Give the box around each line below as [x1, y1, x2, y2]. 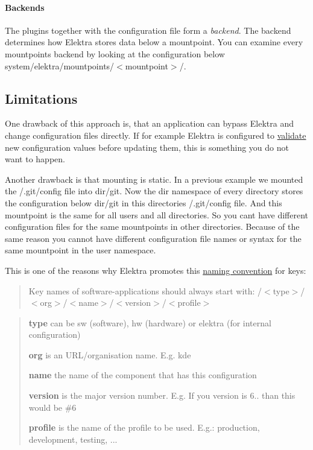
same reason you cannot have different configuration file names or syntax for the [5, 232, 302, 244]
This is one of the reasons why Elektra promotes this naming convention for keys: [5, 264, 306, 276]
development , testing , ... [28, 433, 118, 445]
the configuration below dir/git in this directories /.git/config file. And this [5, 196, 282, 209]
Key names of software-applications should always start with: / [28, 284, 262, 297]
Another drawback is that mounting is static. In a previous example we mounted [5, 173, 303, 185]
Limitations [5, 89, 78, 107]
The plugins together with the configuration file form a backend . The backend [5, 24, 291, 36]
